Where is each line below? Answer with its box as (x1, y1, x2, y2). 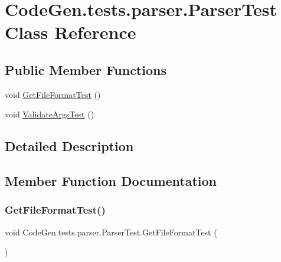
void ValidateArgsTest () (5, 108, 94, 120)
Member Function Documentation (5, 172, 217, 190)
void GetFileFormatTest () (5, 88, 101, 100)
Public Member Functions (5, 60, 166, 78)
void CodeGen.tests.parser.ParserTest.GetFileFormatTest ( (5, 225, 217, 238)
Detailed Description (5, 137, 134, 155)
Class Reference (5, 20, 136, 44)
